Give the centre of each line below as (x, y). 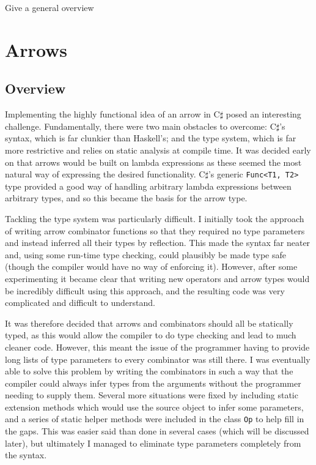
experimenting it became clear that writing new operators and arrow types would (157, 278)
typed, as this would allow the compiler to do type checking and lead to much (151, 335)
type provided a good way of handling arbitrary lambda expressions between (148, 186)
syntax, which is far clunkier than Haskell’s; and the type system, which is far (151, 138)
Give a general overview (50, 7)
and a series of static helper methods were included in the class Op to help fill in (155, 419)
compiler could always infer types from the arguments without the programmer (153, 383)
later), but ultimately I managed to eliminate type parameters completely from (153, 443)
